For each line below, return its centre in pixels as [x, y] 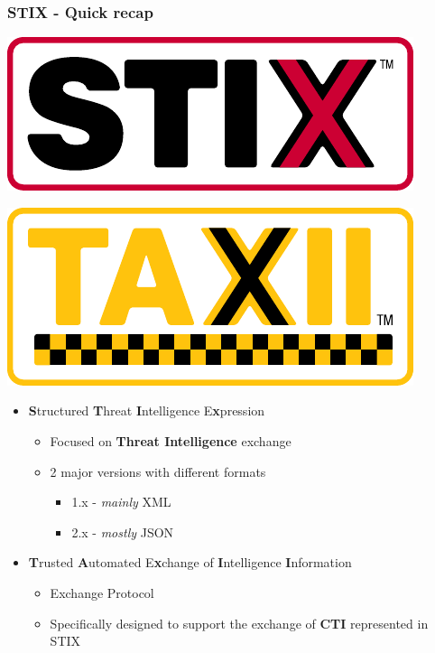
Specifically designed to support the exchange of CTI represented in [239, 623]
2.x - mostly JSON [123, 532]
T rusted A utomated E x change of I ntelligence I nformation [190, 562]
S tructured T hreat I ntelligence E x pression [147, 410]
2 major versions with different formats [158, 471]
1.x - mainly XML [121, 502]
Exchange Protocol [102, 592]
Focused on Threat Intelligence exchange [171, 441]
